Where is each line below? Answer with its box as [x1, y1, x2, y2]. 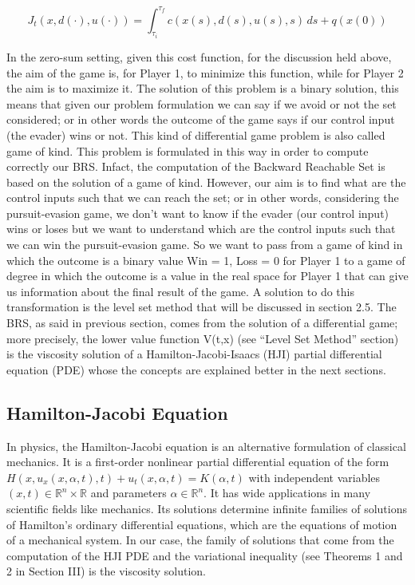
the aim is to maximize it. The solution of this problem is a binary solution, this [6, 80, 399, 97]
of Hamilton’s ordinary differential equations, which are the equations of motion [6, 516, 397, 532]
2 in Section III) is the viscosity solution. [6, 563, 206, 579]
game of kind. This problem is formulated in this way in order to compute [6, 142, 369, 159]
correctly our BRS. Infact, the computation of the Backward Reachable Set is [6, 158, 385, 175]
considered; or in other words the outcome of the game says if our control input [6, 111, 395, 128]
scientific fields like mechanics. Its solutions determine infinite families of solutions [6, 500, 407, 516]
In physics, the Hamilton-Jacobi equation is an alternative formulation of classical [6, 437, 406, 454]
